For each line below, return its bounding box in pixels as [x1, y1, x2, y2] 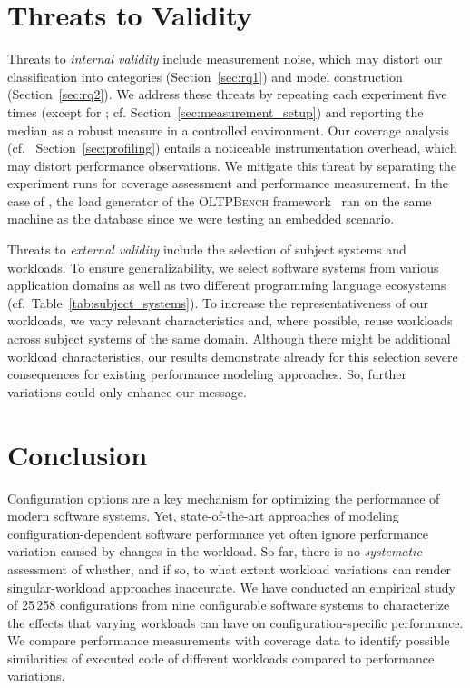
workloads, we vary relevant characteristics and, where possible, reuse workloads [7, 311, 453, 330]
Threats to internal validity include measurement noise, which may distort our [7, 49, 443, 68]
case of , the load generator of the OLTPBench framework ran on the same [7, 191, 432, 210]
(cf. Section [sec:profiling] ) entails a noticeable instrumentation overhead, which [7, 138, 457, 157]
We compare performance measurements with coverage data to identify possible [7, 631, 450, 650]
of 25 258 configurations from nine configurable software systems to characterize [7, 595, 450, 614]
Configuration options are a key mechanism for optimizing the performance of [7, 488, 440, 507]
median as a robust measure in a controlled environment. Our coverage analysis [7, 120, 449, 139]
